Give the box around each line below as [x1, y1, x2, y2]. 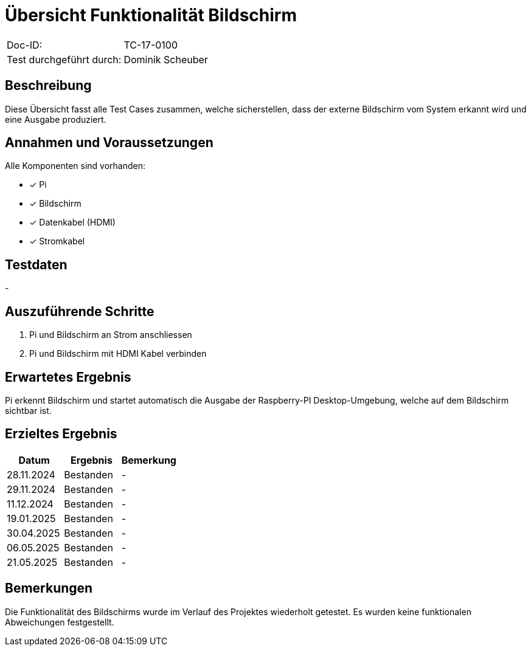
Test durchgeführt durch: [7, 53, 122, 66]
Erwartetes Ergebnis [5, 369, 131, 385]
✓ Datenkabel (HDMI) [29, 217, 116, 228]
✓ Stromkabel [29, 236, 85, 247]
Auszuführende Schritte [5, 303, 154, 319]
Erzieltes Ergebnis [5, 426, 117, 442]
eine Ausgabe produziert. [5, 114, 106, 125]
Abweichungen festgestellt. [5, 616, 114, 627]
